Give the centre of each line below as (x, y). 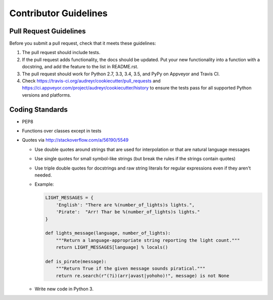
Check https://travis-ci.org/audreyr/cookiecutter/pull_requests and (92, 81)
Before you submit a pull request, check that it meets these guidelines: (83, 44)
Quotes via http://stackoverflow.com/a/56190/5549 (75, 140)
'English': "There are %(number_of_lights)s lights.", (125, 205)
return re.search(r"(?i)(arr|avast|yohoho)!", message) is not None (143, 275)
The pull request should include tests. (61, 53)
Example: (44, 184)
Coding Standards (38, 110)
